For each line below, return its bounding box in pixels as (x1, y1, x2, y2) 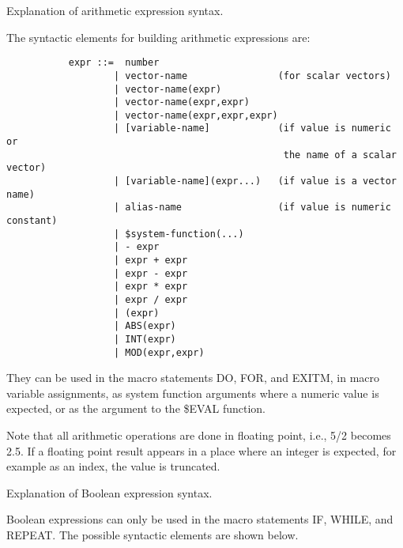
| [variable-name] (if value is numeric (114, 123, 391, 134)
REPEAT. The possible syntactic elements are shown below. (6, 527, 299, 543)
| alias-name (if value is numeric (114, 202, 391, 214)
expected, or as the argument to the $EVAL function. (6, 400, 266, 417)
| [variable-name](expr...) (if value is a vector (114, 176, 397, 187)
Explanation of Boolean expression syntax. (6, 484, 213, 501)
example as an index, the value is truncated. (6, 458, 220, 474)
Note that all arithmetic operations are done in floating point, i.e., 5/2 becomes (6, 427, 391, 444)
